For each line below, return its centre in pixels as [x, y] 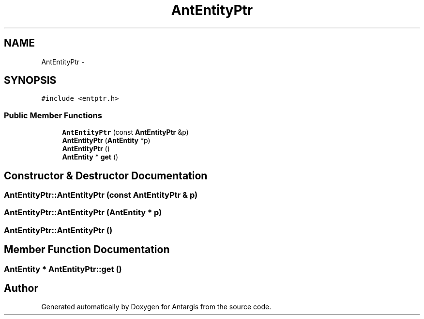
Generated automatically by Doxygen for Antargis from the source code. [156, 307]
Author [21, 288]
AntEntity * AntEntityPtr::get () [63, 269]
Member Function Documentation [87, 250]
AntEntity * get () [90, 157]
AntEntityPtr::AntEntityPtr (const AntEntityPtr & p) [101, 195]
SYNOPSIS [30, 80]
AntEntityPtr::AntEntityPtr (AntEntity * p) [83, 213]
